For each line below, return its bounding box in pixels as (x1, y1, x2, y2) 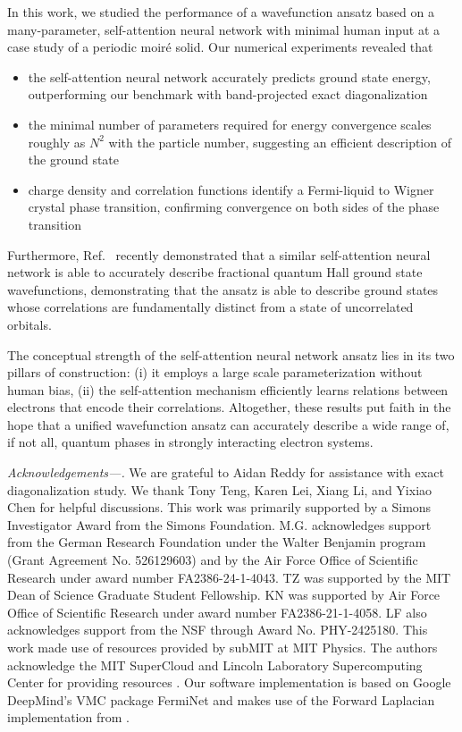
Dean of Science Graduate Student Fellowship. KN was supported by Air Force (7, 585, 441, 604)
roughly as (28, 132, 86, 151)
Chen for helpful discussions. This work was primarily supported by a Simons (7, 498, 432, 517)
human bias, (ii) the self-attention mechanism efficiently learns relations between (7, 380, 449, 399)
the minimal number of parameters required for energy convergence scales (28, 114, 432, 133)
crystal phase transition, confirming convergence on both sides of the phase (28, 198, 440, 216)
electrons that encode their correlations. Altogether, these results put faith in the (7, 398, 451, 416)
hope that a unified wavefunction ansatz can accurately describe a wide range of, (7, 415, 449, 433)
